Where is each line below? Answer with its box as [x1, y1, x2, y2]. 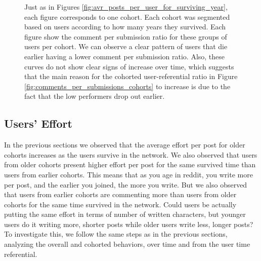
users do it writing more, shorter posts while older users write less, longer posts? [4, 218, 253, 229]
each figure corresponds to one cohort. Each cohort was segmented [24, 11, 230, 22]
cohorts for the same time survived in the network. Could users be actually [4, 199, 237, 209]
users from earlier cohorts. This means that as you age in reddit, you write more [4, 169, 253, 179]
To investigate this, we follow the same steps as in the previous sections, [4, 229, 228, 239]
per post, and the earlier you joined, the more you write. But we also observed [4, 179, 247, 190]
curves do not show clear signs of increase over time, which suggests [24, 61, 234, 71]
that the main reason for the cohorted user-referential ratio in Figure [24, 71, 238, 82]
